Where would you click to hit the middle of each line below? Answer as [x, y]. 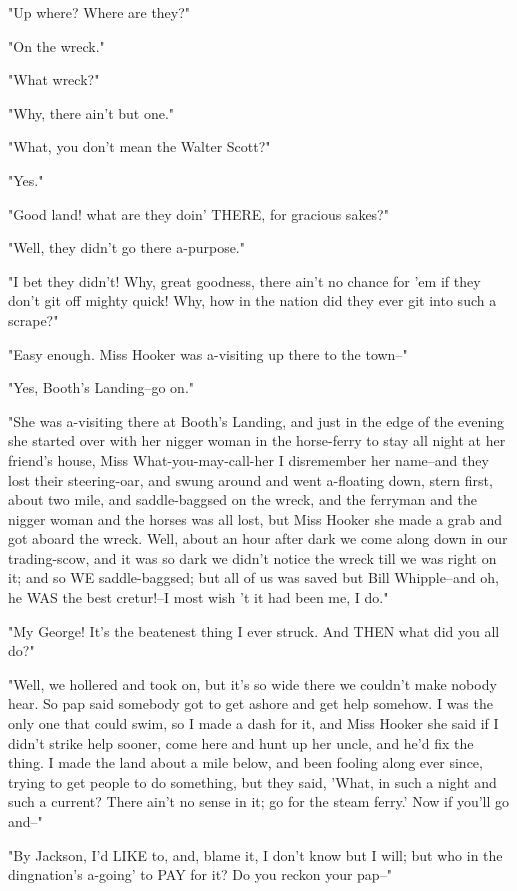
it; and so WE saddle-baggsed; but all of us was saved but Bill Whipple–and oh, [253, 577]
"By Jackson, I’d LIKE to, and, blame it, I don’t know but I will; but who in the [255, 854]
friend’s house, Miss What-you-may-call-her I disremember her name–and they [248, 459]
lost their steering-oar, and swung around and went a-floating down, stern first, [250, 479]
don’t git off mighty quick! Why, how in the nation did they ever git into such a [252, 300]
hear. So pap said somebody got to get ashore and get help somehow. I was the [250, 703]
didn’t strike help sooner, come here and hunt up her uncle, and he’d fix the [241, 742]
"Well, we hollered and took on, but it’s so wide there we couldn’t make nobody [252, 683]
